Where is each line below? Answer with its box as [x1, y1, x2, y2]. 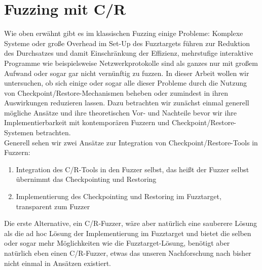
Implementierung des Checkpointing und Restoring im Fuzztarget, [16, 191, 221, 202]
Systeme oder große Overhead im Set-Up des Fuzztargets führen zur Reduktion [4, 37, 250, 48]
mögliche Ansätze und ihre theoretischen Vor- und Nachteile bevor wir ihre [4, 107, 237, 118]
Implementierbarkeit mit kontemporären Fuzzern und [4, 117, 170, 128]
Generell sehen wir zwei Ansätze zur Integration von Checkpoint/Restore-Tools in [4, 137, 258, 147]
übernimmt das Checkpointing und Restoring [16, 174, 157, 184]
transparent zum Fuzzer [16, 201, 90, 211]
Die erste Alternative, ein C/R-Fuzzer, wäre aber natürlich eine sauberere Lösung [4, 218, 257, 228]
